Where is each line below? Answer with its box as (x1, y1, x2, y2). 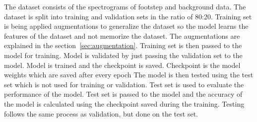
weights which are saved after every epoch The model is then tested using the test (4, 69, 254, 80)
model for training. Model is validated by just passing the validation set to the (4, 50, 243, 60)
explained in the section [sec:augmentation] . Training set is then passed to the (4, 40, 242, 51)
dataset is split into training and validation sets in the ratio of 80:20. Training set (4, 11, 252, 21)
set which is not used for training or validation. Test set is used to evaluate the (4, 79, 244, 89)
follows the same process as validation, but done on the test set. (4, 108, 198, 119)
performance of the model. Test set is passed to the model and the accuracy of (4, 89, 243, 99)
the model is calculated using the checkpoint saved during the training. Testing (4, 98, 245, 109)
